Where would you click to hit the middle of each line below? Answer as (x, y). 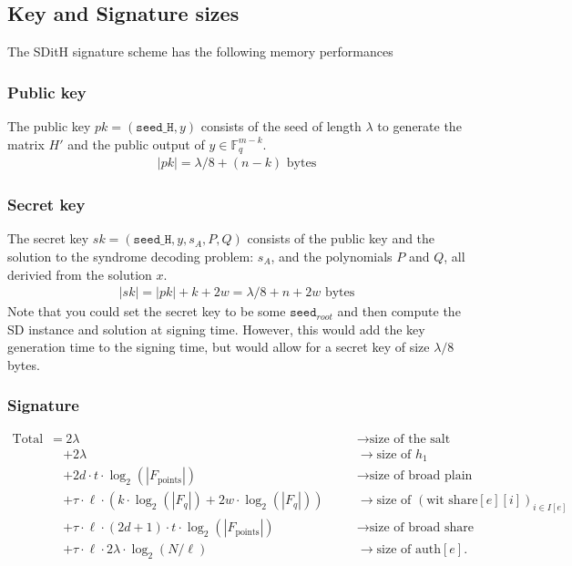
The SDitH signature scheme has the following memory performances (200, 51)
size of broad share (421, 528)
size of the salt (410, 439)
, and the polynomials (332, 256)
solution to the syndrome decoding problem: (131, 256)
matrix (26, 144)
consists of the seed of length (281, 126)
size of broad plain (421, 476)
